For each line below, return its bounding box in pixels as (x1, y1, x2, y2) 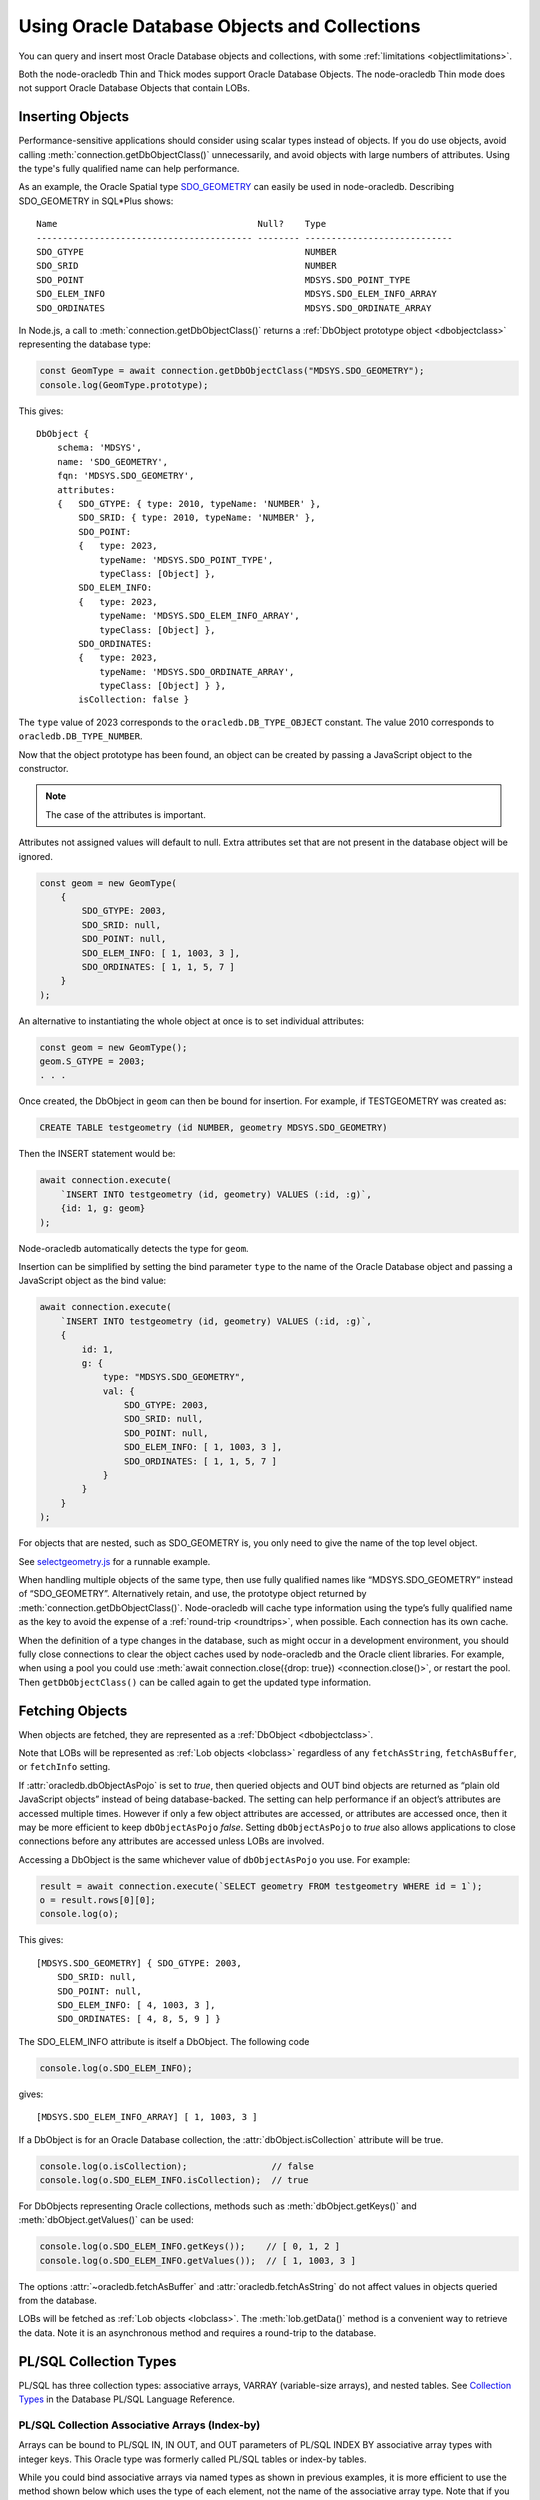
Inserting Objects (18, 108, 130, 125)
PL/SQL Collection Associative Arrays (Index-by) (18, 2418, 261, 2432)
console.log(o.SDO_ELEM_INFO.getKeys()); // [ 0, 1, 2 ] (39, 2241, 341, 2252)
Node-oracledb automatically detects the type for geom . (18, 1242, 249, 1254)
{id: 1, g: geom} (60, 1203, 146, 1214)
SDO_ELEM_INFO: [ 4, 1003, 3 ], (56, 2000, 216, 2011)
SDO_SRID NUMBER (36, 260, 337, 272)
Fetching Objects (18, 1702, 128, 1719)
